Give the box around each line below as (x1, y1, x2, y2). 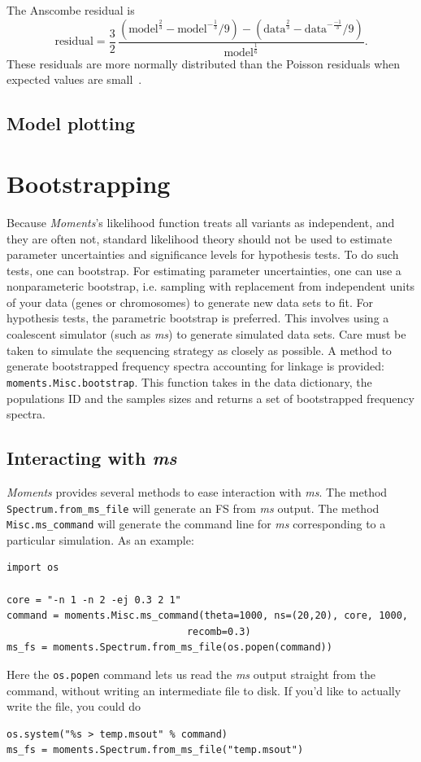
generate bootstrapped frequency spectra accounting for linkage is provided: (7, 357, 384, 374)
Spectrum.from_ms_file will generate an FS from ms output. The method (7, 499, 380, 516)
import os (7, 562, 59, 574)
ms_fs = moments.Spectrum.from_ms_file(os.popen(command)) (7, 642, 332, 654)
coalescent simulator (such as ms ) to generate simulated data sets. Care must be (7, 326, 406, 343)
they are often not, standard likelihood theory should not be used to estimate (7, 230, 393, 247)
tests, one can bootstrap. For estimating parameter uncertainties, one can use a (7, 261, 401, 278)
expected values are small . (7, 71, 142, 88)
